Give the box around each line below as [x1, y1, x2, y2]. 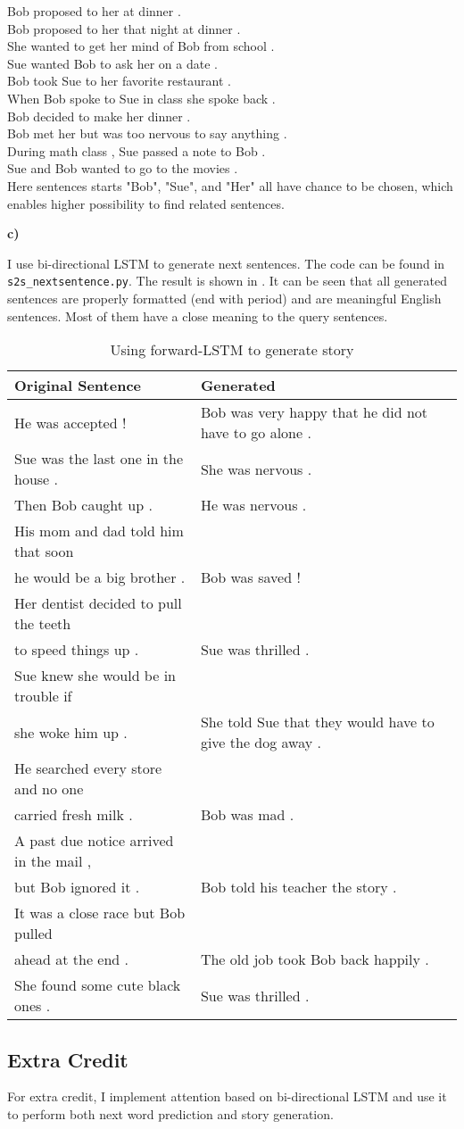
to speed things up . [14, 639, 139, 660]
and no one [14, 778, 84, 800]
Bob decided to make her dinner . [7, 106, 191, 125]
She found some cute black [14, 975, 181, 996]
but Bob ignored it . [14, 876, 140, 898]
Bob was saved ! [200, 567, 301, 588]
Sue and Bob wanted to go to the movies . [7, 159, 238, 178]
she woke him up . [14, 721, 128, 743]
